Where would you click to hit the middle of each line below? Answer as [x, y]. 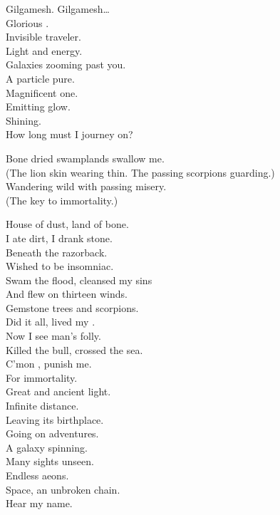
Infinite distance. [42, 406]
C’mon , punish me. [49, 364]
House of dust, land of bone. [67, 224]
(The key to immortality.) [62, 200]
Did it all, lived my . [51, 322]
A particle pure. [40, 78]
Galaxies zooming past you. [66, 64]
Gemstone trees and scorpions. [72, 307]
